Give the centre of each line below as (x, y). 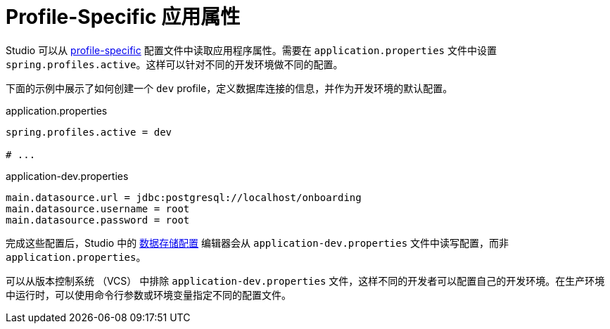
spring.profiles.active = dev (89, 132)
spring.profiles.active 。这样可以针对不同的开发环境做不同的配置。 (174, 64)
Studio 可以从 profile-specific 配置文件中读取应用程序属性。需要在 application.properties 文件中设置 (251, 50)
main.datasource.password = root (98, 220)
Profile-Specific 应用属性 (123, 17)
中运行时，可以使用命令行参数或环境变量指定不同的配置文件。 (148, 295)
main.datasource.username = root (98, 208)
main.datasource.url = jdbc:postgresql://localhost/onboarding (184, 197)
